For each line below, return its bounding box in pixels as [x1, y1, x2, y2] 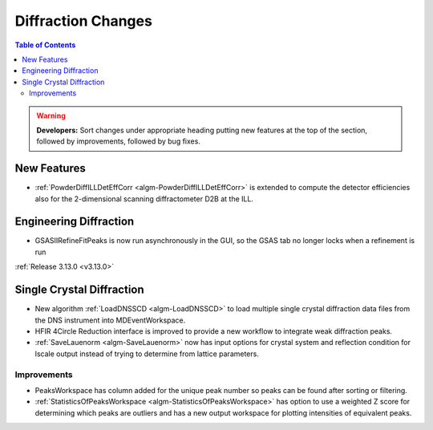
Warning [36, 111, 66, 120]
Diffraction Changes [14, 12, 152, 30]
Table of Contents [14, 40, 76, 50]
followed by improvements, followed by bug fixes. [36, 136, 200, 146]
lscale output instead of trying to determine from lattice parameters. [34, 349, 260, 359]
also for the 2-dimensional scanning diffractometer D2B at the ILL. [34, 193, 254, 204]
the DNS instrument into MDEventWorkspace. [34, 315, 186, 325]
